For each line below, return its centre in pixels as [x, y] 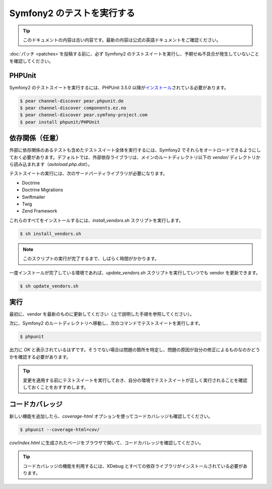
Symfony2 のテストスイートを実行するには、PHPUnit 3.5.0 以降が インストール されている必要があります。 [119, 87]
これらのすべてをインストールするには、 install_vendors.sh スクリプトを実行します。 [96, 220]
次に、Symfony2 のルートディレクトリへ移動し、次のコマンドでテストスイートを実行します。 [106, 323]
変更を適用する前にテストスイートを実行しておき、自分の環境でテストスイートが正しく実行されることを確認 [135, 380]
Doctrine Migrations [43, 190]
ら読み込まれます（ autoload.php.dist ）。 [51, 165]
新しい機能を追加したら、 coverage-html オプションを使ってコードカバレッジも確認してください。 [111, 416]
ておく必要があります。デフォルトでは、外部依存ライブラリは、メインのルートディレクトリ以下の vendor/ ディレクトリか [135, 157]
